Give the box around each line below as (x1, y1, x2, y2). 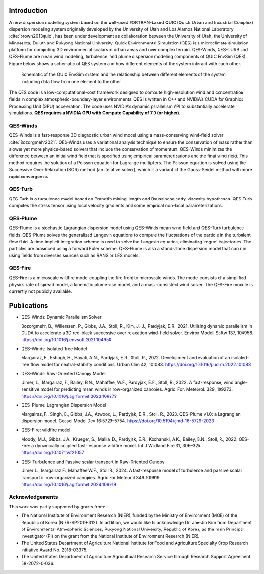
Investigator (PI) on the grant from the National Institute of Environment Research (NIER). (21, 533, 200, 539)
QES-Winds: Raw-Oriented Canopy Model (21, 371, 106, 376)
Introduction (9, 6, 48, 15)
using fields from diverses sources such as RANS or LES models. (9, 252, 140, 258)
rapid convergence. (9, 174, 49, 179)
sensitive (21, 386, 40, 392)
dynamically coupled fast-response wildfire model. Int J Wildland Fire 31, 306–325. (35, 443, 202, 448)
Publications (9, 301, 48, 309)
